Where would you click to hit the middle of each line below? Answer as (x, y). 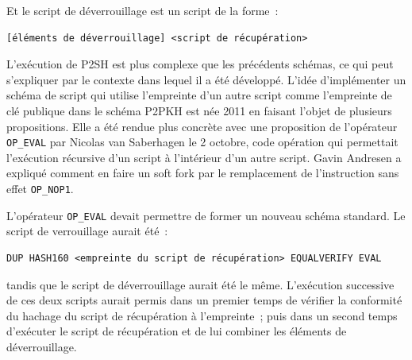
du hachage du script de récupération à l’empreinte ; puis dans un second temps (202, 315)
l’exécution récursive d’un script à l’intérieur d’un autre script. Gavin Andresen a (204, 157)
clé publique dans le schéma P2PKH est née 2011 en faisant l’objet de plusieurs (199, 110)
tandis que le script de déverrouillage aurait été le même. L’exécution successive (200, 284)
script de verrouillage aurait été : (87, 231)
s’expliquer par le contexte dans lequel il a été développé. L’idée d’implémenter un (206, 79)
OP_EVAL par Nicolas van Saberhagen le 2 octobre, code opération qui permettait (202, 142)
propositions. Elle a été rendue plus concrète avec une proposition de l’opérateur (202, 126)
